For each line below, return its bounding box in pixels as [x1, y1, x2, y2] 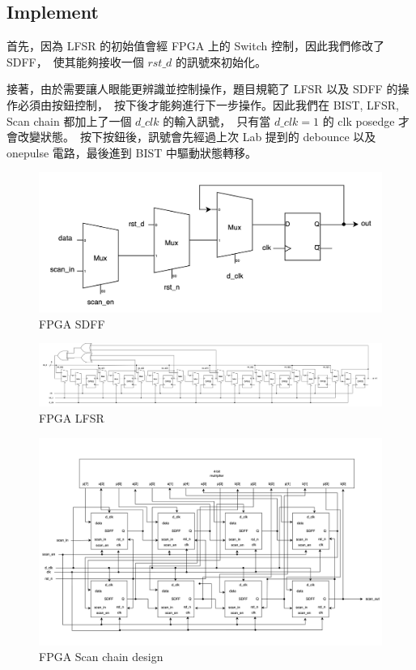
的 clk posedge [322, 112, 395, 129]
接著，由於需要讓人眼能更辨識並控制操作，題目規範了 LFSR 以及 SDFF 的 [6, 80, 398, 97]
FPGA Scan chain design [39, 648, 163, 665]
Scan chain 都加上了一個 [6, 112, 132, 129]
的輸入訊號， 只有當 [163, 112, 271, 129]
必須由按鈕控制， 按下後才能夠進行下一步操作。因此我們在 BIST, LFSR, [17, 96, 399, 113]
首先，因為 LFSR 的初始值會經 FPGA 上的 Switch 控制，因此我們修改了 [6, 37, 384, 54]
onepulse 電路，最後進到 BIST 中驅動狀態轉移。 [6, 144, 257, 161]
